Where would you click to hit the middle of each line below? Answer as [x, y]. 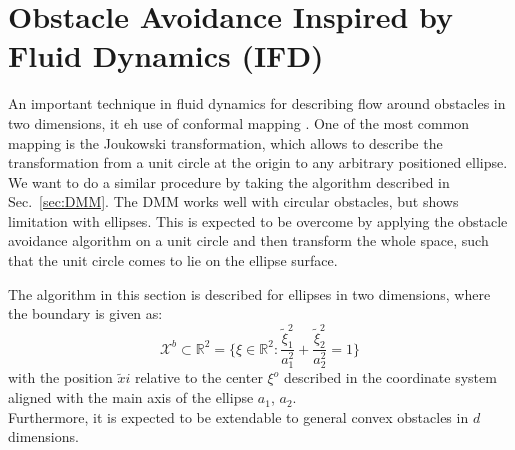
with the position [60, 377]
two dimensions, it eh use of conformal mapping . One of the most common [239, 122]
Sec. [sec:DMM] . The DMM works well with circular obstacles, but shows [233, 201]
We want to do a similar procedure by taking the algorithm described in [229, 181]
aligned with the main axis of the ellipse [131, 397]
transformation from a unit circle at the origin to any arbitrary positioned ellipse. [258, 162]
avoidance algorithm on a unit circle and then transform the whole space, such [248, 240]
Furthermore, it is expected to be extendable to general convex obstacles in [238, 416]
